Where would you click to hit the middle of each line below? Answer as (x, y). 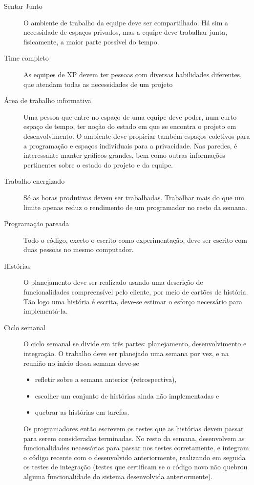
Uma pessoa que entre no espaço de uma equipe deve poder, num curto (130, 116)
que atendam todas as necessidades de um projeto (98, 84)
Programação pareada (37, 223)
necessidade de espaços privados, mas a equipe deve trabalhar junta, (126, 32)
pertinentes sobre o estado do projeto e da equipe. (98, 164)
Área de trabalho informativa (48, 100)
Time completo (26, 58)
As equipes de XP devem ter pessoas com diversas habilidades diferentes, (133, 74)
